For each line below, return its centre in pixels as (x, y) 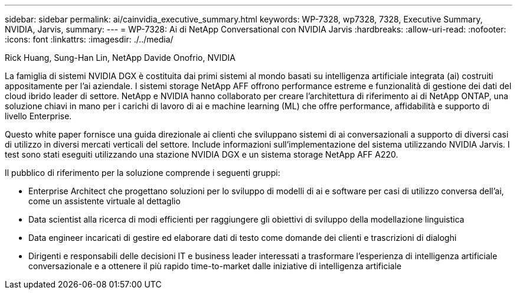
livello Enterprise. (38, 116)
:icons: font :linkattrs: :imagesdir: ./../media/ (89, 39)
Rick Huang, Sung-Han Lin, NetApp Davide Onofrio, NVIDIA (120, 58)
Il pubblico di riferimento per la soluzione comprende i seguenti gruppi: (143, 173)
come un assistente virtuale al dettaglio (104, 201)
